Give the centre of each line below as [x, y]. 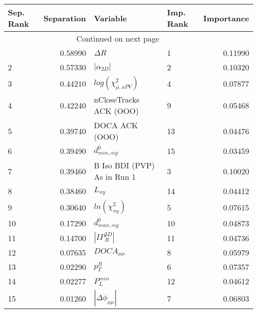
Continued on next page [118, 38]
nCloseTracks [117, 99]
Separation [64, 18]
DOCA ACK [116, 125]
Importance [226, 18]
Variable [110, 18]
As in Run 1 [115, 177]
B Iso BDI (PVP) [124, 165]
